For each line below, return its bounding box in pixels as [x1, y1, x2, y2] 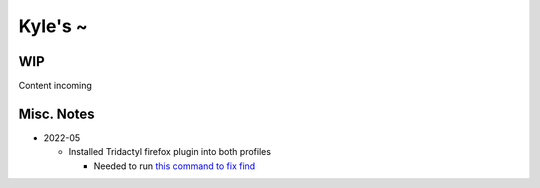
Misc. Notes [18, 105, 95, 122]
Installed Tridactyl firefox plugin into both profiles [68, 146, 272, 158]
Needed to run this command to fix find [93, 160, 256, 172]
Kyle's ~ [18, 15, 89, 37]
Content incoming [18, 80, 92, 92]
